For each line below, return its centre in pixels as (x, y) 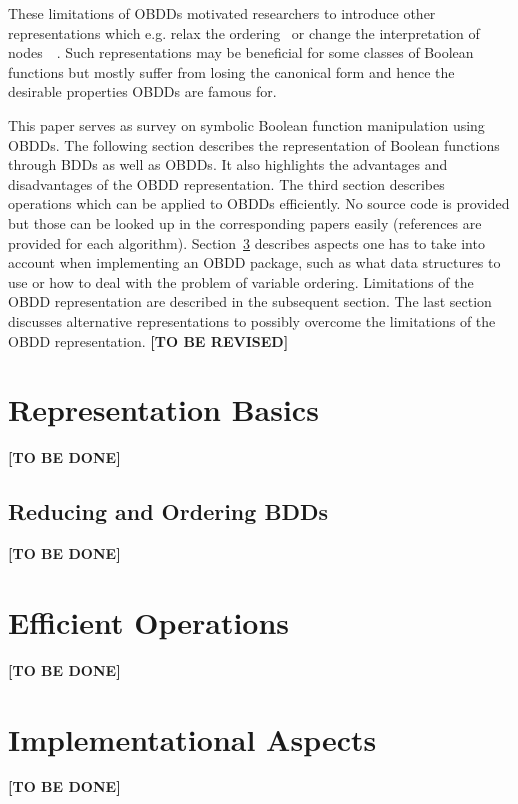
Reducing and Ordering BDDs (168, 511)
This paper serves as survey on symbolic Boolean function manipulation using (246, 124)
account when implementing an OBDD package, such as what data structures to (254, 262)
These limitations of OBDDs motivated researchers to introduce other (222, 13)
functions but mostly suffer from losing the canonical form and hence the (231, 71)
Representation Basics (163, 409)
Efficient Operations (149, 621)
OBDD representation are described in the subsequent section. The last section (250, 301)
